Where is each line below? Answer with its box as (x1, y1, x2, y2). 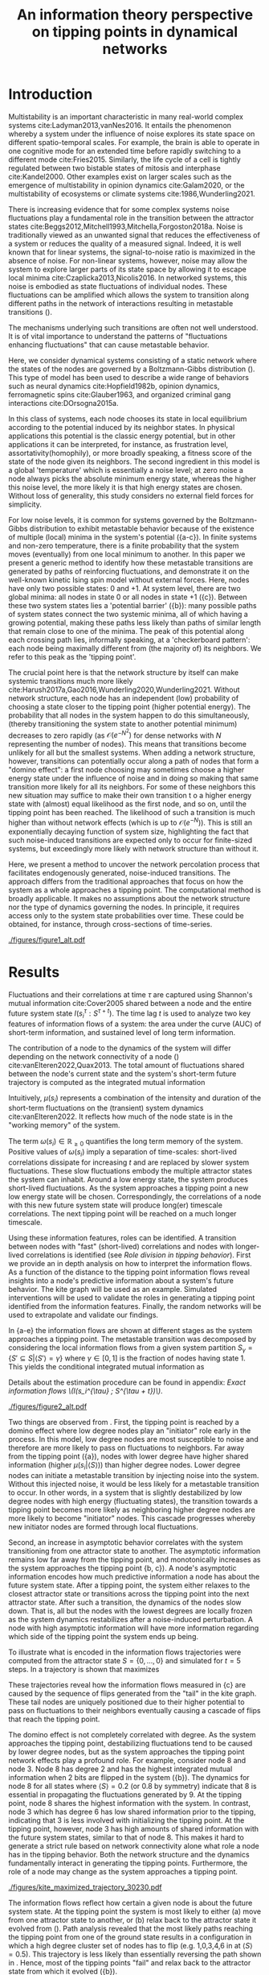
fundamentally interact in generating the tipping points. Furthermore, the (8, 1858, 248, 1868)
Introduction (8, 85, 93, 104)
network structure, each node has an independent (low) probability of (8, 693, 239, 702)
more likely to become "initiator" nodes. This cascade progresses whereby (8, 1513, 255, 1523)
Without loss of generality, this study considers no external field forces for (8, 491, 255, 500)
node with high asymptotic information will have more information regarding (8, 1623, 259, 1633)
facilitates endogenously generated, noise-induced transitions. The (8, 868, 231, 878)
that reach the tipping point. (8, 1714, 100, 1724)
